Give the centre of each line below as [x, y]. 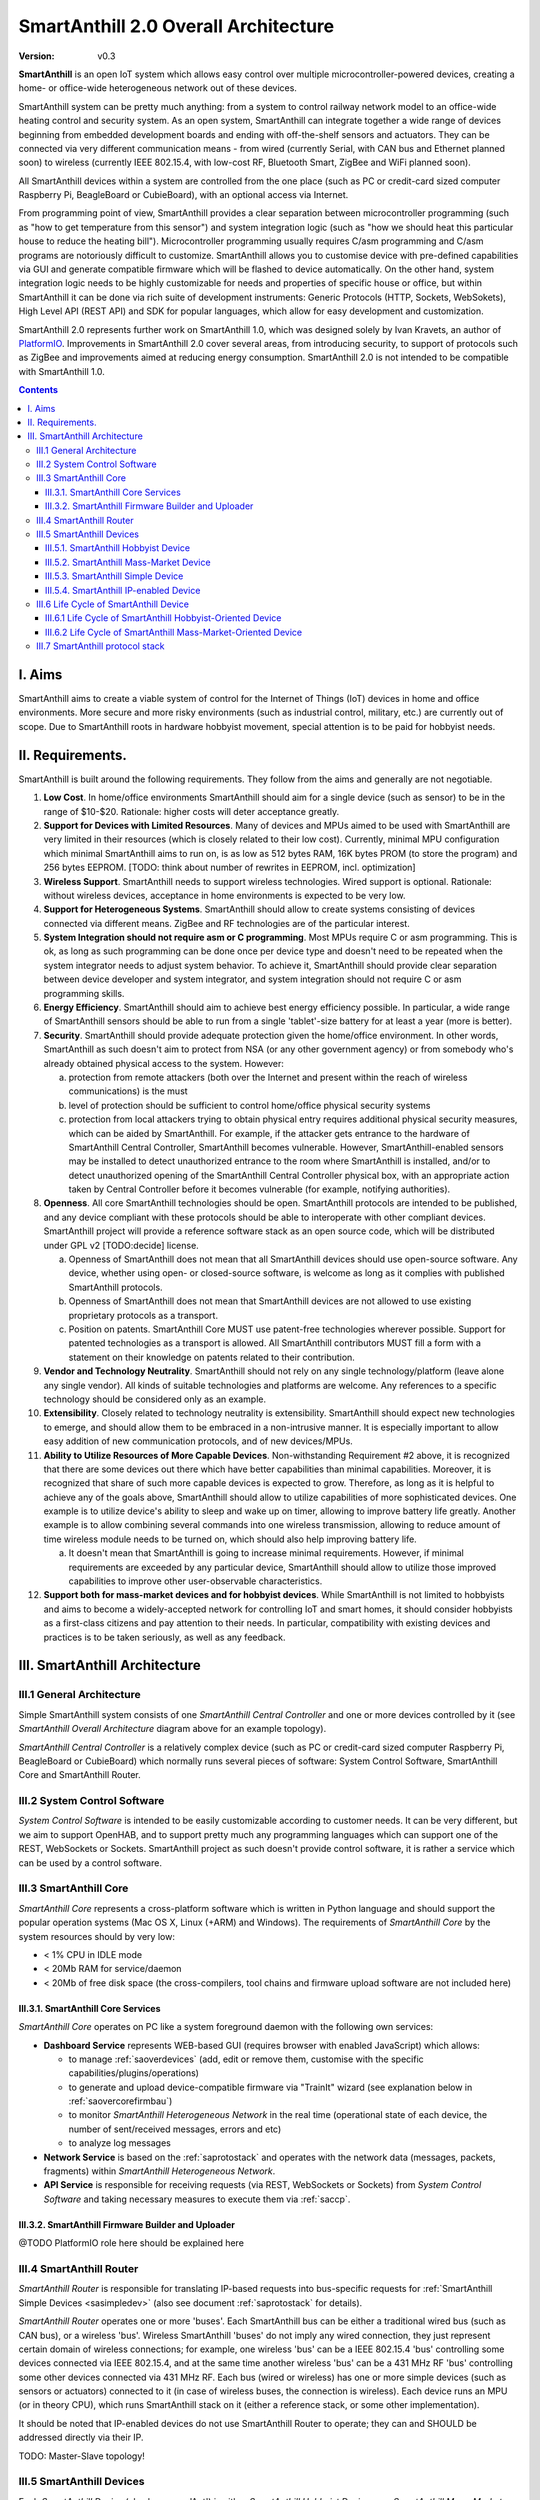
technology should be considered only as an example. [155, 1399]
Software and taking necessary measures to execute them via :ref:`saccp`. [197, 2199]
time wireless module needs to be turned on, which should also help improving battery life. [230, 1539]
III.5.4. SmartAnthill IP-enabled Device [123, 590]
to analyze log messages [120, 2143]
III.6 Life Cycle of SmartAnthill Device [113, 604]
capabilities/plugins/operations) [134, 2073]
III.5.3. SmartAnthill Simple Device [114, 576]
